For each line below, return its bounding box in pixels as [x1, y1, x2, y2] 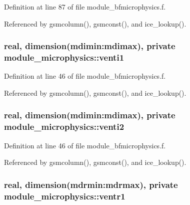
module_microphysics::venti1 [4, 51, 124, 64]
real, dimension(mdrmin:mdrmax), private [4, 178, 178, 190]
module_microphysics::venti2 [4, 120, 124, 133]
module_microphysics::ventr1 [4, 189, 125, 202]
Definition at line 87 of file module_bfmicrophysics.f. [4, 2, 166, 12]
